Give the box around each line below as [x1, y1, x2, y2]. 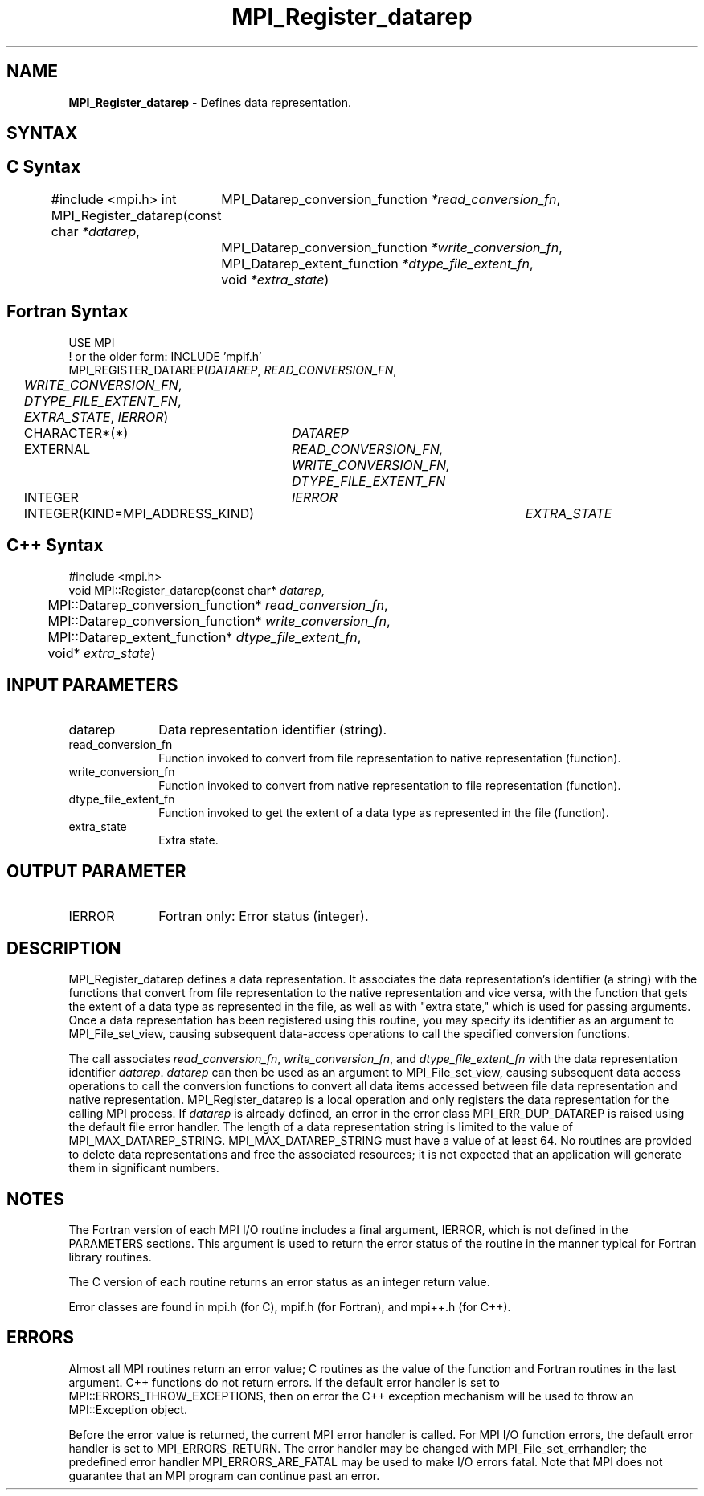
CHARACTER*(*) [23, 424, 129, 441]
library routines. [68, 1249, 152, 1264]
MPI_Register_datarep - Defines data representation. [68, 95, 351, 109]
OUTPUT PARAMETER [6, 860, 186, 881]
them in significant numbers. [68, 1161, 219, 1175]
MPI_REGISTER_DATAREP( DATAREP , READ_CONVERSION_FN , [68, 362, 397, 377]
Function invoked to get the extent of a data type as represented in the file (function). [158, 806, 609, 820]
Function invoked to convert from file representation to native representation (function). [158, 751, 621, 766]
